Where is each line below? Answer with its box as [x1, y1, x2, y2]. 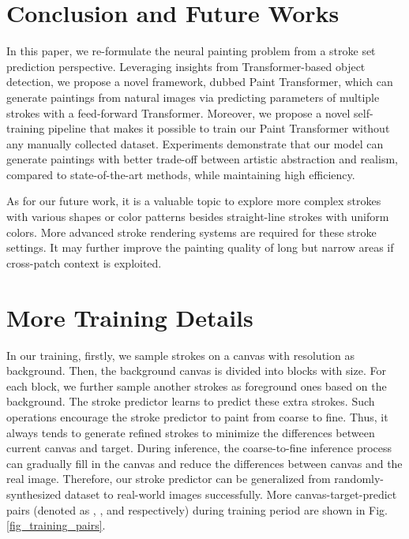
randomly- [334, 470, 385, 487]
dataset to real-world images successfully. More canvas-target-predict [65, 485, 397, 502]
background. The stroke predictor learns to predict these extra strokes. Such [6, 393, 375, 410]
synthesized [6, 485, 62, 502]
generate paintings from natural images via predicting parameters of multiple [6, 88, 380, 105]
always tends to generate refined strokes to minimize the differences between [6, 424, 375, 440]
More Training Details [6, 301, 253, 333]
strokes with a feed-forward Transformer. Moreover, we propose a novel [6, 104, 351, 121]
